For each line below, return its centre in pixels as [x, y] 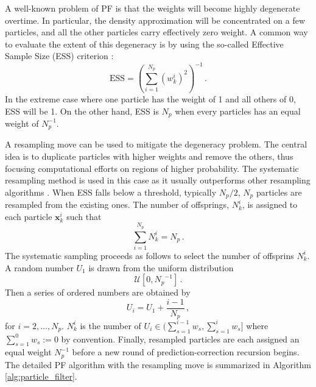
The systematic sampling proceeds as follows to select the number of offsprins [149, 255]
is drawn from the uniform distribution [161, 267]
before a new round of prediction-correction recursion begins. [186, 352]
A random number [39, 267]
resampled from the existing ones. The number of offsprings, [117, 204]
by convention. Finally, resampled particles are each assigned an [180, 339]
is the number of [111, 325]
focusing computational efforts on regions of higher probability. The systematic [152, 168]
